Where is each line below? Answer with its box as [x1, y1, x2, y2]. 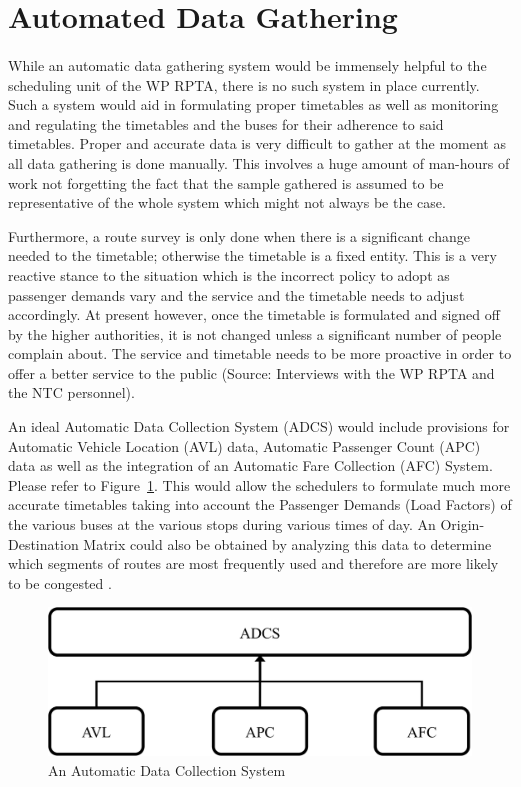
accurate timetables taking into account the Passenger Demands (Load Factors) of [8, 494, 512, 515]
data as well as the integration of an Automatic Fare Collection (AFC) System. [8, 455, 493, 476]
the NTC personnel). [8, 382, 135, 403]
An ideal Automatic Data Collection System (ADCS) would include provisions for [8, 416, 510, 437]
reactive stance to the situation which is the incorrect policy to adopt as [8, 264, 450, 285]
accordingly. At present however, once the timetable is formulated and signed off [8, 304, 500, 325]
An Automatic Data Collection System [48, 759, 286, 780]
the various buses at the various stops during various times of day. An [8, 514, 436, 535]
